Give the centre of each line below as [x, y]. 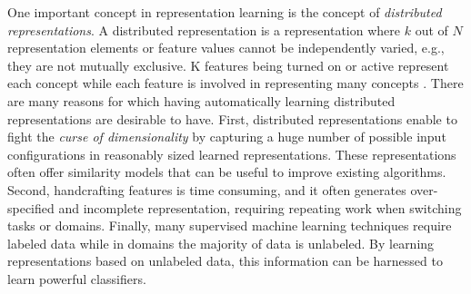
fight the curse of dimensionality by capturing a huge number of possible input [227, 137]
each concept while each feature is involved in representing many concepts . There [235, 83]
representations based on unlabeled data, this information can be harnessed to [225, 261]
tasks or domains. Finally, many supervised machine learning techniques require [230, 225]
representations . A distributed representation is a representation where [204, 29]
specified [31, 207]
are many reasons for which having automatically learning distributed [201, 100]
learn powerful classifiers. [77, 278]
